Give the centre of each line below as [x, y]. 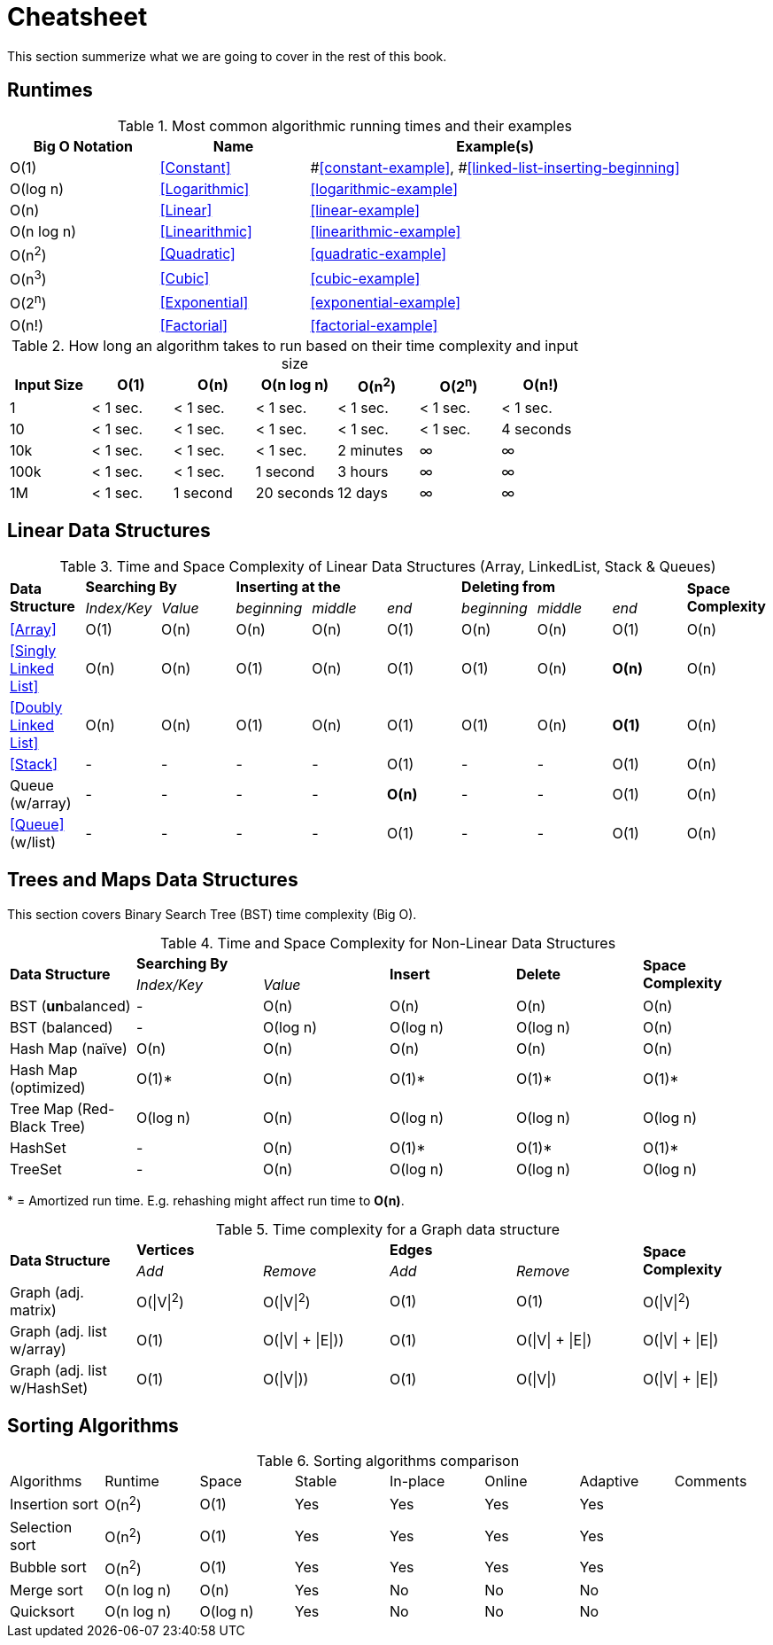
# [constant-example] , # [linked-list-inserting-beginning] [495, 167]
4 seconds [537, 429]
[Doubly [36, 707]
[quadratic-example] [379, 254]
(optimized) [48, 1087]
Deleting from [509, 586]
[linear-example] [365, 210]
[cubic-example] [365, 278]
